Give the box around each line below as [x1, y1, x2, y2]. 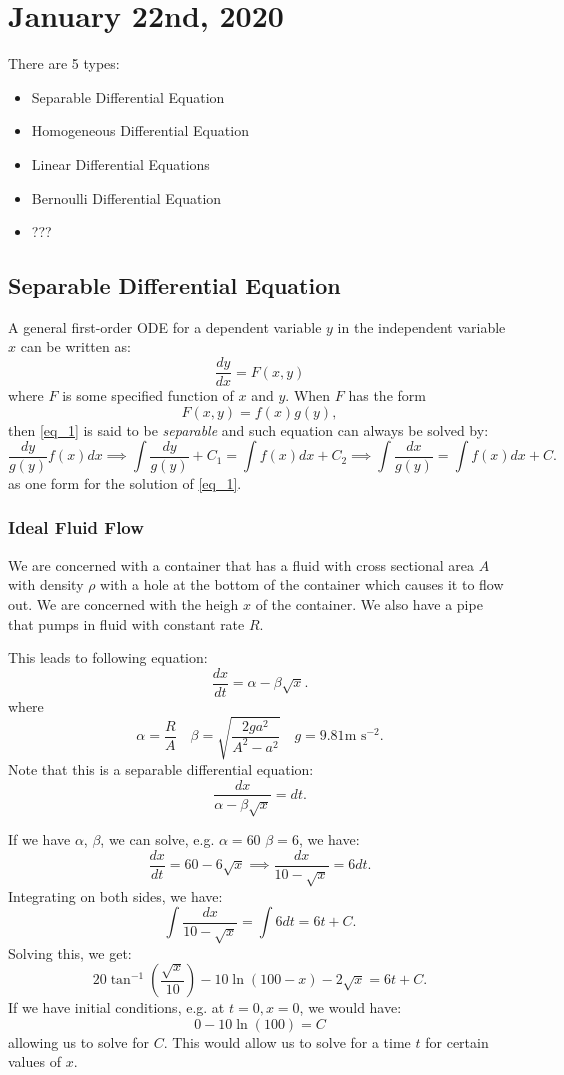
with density [8, 574, 84, 595]
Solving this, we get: [8, 942, 132, 963]
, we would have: [299, 997, 402, 1018]
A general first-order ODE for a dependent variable [8, 316, 322, 337]
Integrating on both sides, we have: [8, 885, 223, 906]
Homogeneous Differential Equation [31, 120, 249, 141]
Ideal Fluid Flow [8, 515, 144, 540]
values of [8, 1051, 61, 1072]
